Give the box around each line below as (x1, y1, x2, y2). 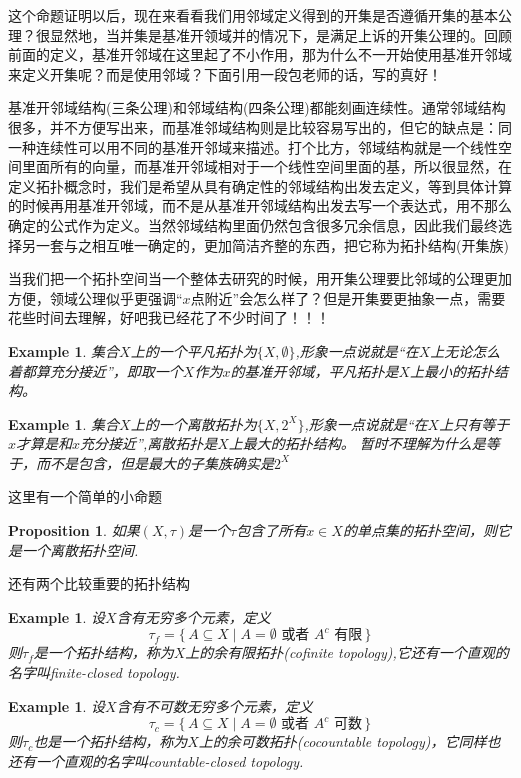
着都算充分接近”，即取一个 (8, 360, 183, 381)
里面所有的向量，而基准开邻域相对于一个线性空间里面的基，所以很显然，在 (21, 156, 512, 177)
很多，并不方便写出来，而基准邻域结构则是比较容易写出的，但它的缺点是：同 (8, 116, 512, 137)
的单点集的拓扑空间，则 (342, 520, 497, 541)
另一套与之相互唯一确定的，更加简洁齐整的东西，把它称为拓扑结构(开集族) (21, 234, 509, 255)
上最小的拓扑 (410, 360, 495, 381)
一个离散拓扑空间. (21, 539, 139, 560)
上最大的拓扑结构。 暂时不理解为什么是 (228, 433, 486, 454)
